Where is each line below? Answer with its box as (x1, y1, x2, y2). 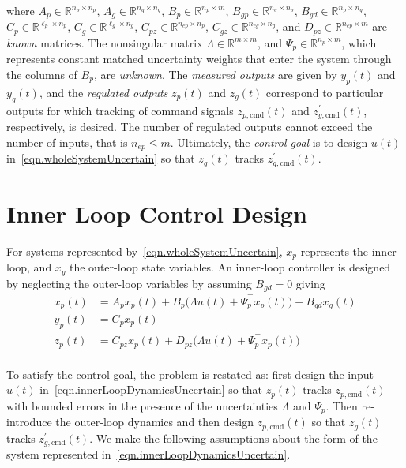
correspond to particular (265, 84, 384, 100)
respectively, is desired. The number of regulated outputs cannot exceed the (6, 118, 373, 134)
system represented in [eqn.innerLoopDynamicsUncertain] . (6, 446, 291, 462)
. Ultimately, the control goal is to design (170, 133, 368, 150)
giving (295, 275, 325, 291)
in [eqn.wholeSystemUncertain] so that (6, 150, 195, 167)
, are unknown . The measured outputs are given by (93, 66, 337, 82)
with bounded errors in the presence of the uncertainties (6, 397, 278, 414)
